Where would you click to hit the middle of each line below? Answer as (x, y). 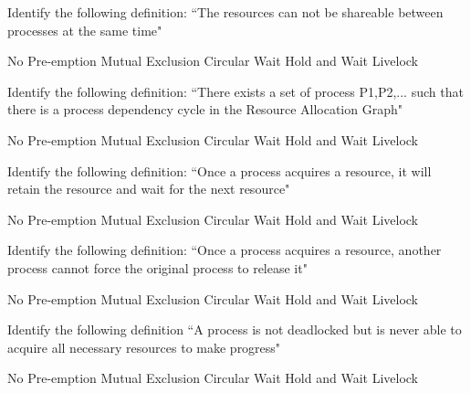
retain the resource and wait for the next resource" (149, 189)
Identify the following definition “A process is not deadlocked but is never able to (235, 329)
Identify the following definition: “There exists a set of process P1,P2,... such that (235, 91)
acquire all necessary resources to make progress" (144, 347)
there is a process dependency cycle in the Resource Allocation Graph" (205, 109)
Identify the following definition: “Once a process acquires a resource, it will (220, 170)
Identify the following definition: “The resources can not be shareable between (225, 12)
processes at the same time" (85, 30)
